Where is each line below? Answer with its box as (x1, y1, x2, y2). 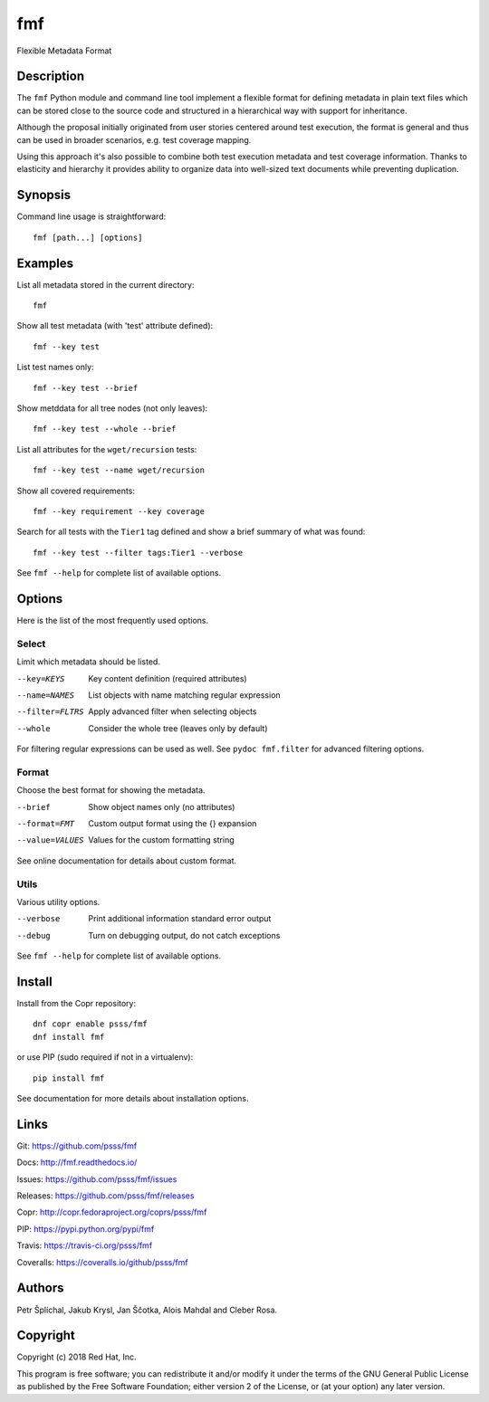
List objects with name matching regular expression (88, 689, 281, 701)
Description (16, 69, 85, 84)
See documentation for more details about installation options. (16, 1092, 249, 1103)
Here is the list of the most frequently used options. (16, 615, 208, 625)
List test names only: (16, 362, 94, 373)
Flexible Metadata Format (16, 45, 112, 56)
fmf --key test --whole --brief (33, 424, 177, 434)
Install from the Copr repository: (16, 998, 136, 1008)
